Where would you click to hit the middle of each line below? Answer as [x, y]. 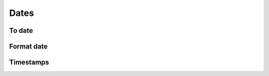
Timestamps [29, 62]
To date [21, 31]
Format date [28, 46]
